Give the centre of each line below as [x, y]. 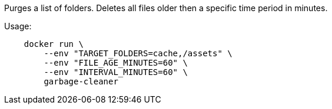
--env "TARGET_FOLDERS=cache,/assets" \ [138, 53]
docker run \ [54, 44]
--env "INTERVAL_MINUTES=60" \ [116, 72]
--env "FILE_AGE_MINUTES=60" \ [116, 63]
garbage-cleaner [81, 81]
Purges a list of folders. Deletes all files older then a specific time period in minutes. [166, 8]
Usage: [18, 26]
